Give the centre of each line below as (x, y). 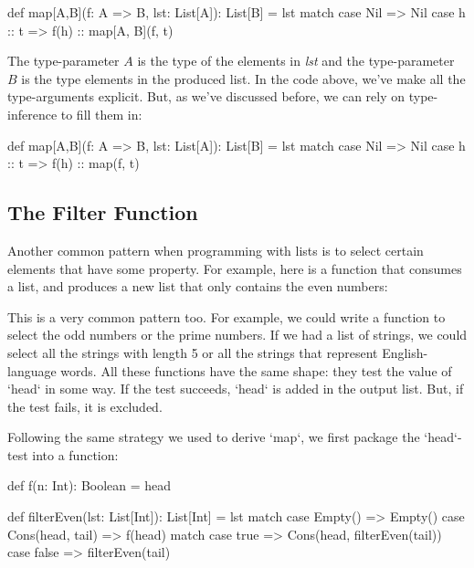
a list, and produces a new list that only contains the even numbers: (198, 286)
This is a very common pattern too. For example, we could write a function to (226, 316)
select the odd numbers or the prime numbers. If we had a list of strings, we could (237, 335)
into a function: (75, 454)
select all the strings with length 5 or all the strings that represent (193, 352)
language (32, 370)
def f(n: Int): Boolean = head (90, 485)
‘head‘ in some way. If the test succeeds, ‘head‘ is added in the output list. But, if (236, 389)
